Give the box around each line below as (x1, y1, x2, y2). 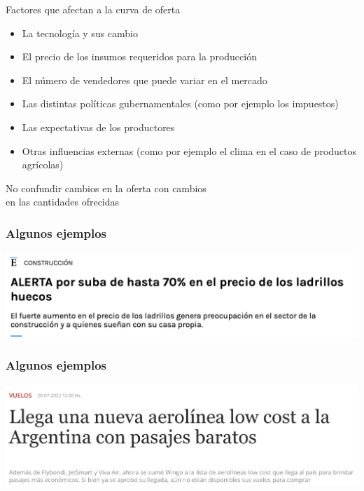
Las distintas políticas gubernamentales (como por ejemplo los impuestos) (22, 96, 339, 111)
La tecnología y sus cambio (22, 25, 139, 40)
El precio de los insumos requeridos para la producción (22, 49, 257, 64)
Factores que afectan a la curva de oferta (6, 2, 181, 16)
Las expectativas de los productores (22, 119, 175, 134)
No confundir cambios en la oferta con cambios (6, 180, 206, 195)
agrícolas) (22, 157, 64, 172)
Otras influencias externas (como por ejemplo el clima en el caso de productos (22, 143, 357, 158)
